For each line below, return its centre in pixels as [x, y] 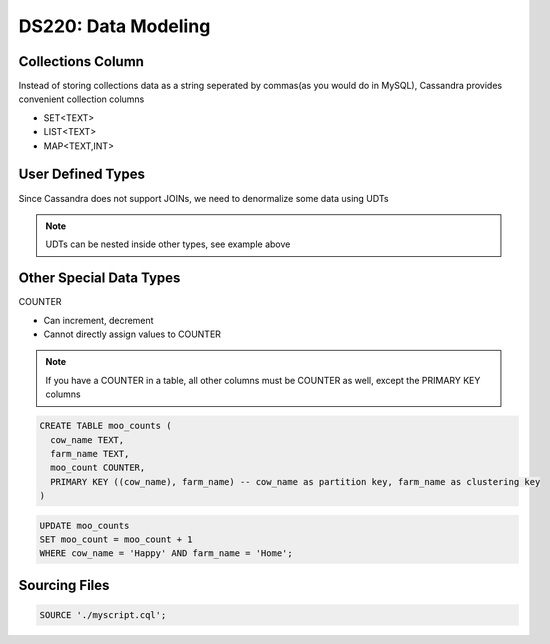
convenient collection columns [81, 99]
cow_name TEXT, [87, 439]
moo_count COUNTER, [98, 468]
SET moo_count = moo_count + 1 [116, 539]
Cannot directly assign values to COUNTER [132, 334]
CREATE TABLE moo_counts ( [105, 426]
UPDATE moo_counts [84, 525]
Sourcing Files [64, 585]
